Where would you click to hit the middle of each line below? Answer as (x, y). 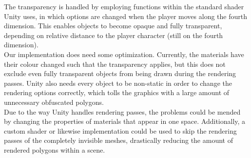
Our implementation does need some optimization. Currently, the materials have (124, 54)
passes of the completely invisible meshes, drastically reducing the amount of (118, 140)
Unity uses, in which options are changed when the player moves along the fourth (125, 16)
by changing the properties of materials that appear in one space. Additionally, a (125, 121)
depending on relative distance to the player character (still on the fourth (114, 35)
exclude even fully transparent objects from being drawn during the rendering (120, 73)
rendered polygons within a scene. (55, 149)
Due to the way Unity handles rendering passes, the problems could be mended (122, 111)
